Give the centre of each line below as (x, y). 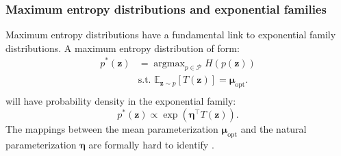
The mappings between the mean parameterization (112, 128)
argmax (169, 63)
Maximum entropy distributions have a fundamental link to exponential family (171, 35)
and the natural (274, 128)
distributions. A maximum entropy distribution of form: (123, 48)
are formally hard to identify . (151, 144)
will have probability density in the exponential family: (121, 101)
